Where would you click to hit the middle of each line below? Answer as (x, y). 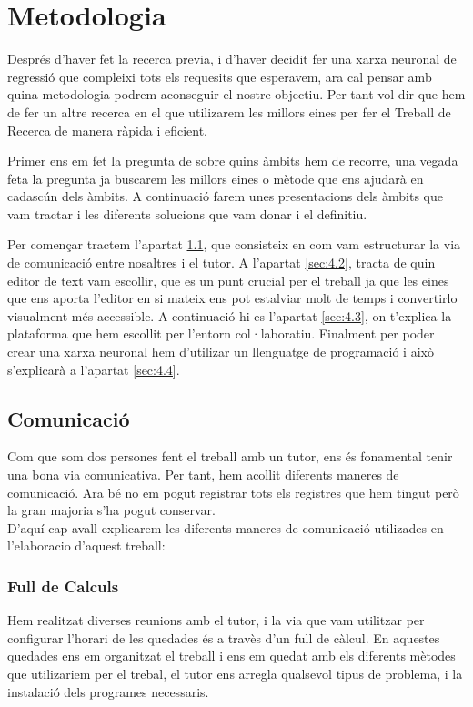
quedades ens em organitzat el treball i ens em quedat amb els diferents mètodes (231, 656)
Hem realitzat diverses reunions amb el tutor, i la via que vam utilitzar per (216, 620)
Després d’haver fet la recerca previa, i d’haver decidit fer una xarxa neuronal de (232, 59)
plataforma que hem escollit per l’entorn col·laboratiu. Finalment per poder (221, 333)
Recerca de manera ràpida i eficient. (108, 130)
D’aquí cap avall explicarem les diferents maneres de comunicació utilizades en (226, 527)
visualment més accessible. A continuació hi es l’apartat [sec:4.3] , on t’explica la (230, 315)
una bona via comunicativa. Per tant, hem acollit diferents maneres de (203, 475)
